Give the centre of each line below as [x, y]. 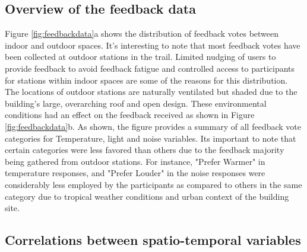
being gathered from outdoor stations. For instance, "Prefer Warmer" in [135, 161]
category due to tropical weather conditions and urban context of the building [147, 196]
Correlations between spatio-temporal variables [153, 240]
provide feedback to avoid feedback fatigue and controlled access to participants [150, 68]
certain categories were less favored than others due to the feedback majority [145, 150]
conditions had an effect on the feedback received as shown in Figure [130, 115]
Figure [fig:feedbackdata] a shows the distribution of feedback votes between [142, 34]
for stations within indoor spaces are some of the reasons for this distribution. [146, 80]
